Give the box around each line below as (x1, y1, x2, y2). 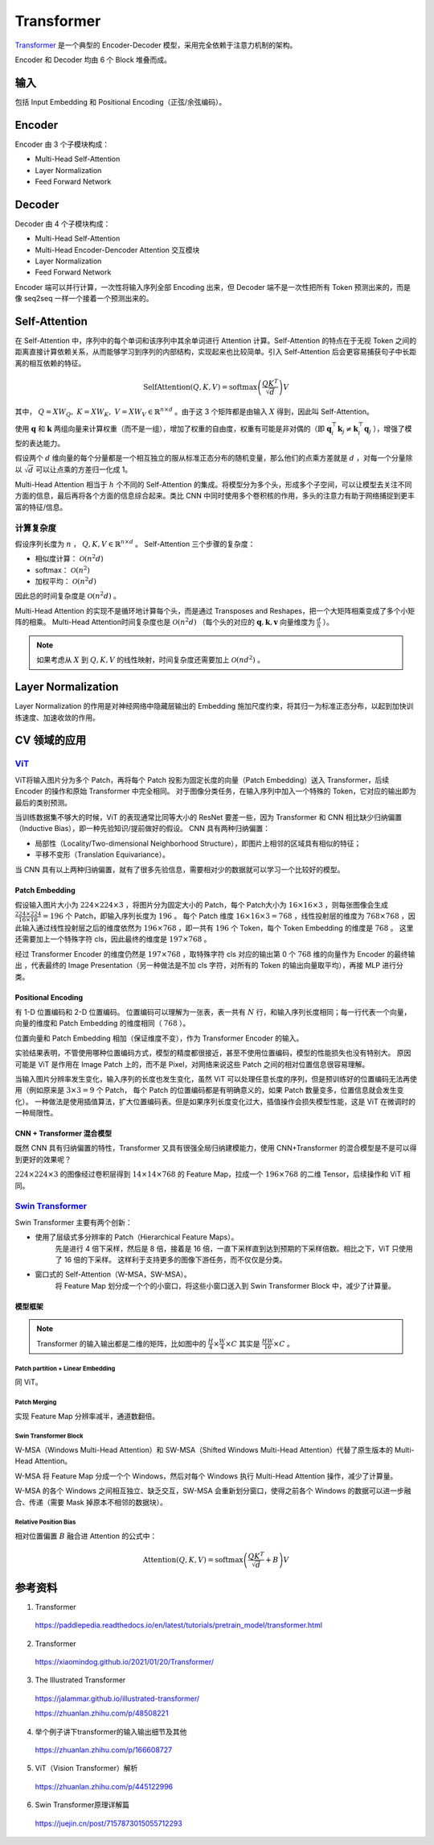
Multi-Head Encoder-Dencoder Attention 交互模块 (35, 245, 200, 254)
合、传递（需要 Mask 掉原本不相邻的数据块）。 (14, 1497, 168, 1507)
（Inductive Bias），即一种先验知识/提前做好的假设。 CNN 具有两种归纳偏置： (14, 824, 271, 834)
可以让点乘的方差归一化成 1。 (35, 464, 133, 474)
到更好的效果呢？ (14, 1154, 72, 1164)
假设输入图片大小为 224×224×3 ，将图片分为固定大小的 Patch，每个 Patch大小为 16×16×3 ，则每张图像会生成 (14, 900, 389, 909)
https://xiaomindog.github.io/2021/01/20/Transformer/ (35, 1657, 215, 1666)
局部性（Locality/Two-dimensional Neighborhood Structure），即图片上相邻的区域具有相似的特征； (35, 838, 362, 848)
